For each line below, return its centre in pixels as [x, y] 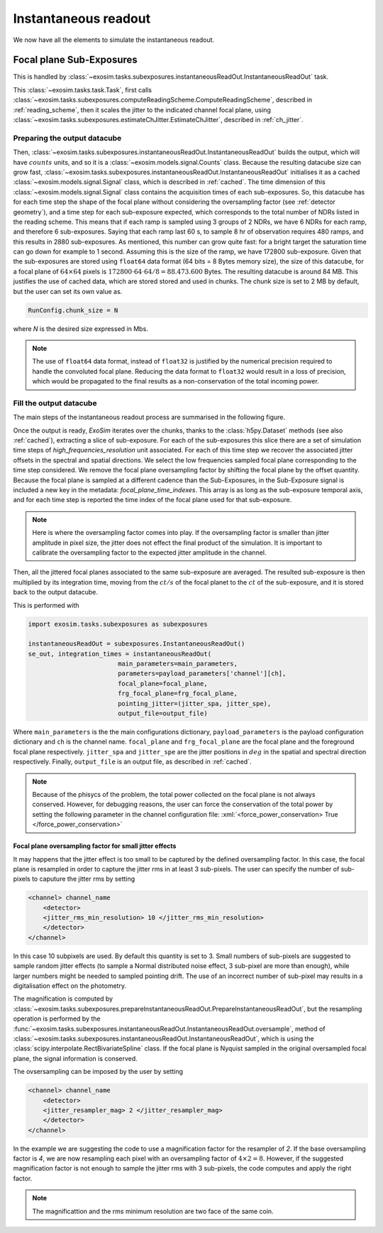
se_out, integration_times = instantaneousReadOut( [120, 654]
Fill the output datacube [55, 403]
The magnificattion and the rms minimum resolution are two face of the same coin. [153, 1211]
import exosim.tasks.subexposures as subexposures [118, 624]
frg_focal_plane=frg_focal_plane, [177, 694]
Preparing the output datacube [67, 138]
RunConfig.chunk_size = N [73, 310]
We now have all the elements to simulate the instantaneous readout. [114, 40]
